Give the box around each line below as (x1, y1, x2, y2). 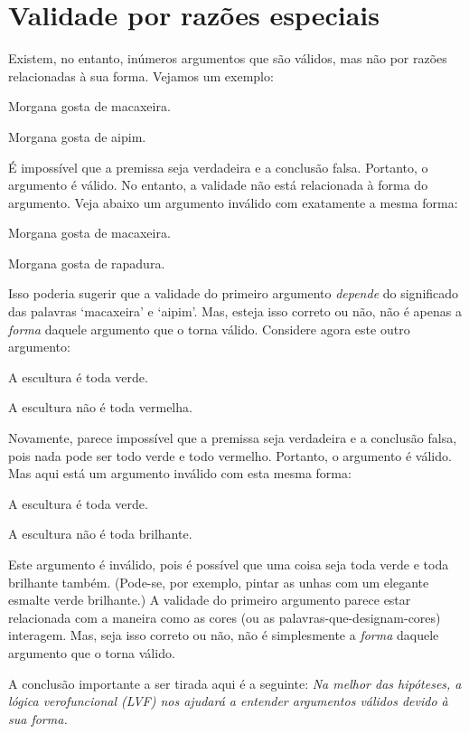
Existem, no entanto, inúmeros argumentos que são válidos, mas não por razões (8, 49, 447, 68)
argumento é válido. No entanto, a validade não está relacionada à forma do (8, 175, 428, 194)
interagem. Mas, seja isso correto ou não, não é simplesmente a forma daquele (8, 626, 439, 645)
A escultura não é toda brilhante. (8, 524, 192, 543)
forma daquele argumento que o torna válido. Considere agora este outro (8, 319, 410, 338)
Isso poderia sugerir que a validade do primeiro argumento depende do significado (8, 284, 459, 303)
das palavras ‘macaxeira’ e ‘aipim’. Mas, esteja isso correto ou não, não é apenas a (8, 302, 462, 321)
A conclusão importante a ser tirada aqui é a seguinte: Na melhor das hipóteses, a (8, 673, 462, 692)
